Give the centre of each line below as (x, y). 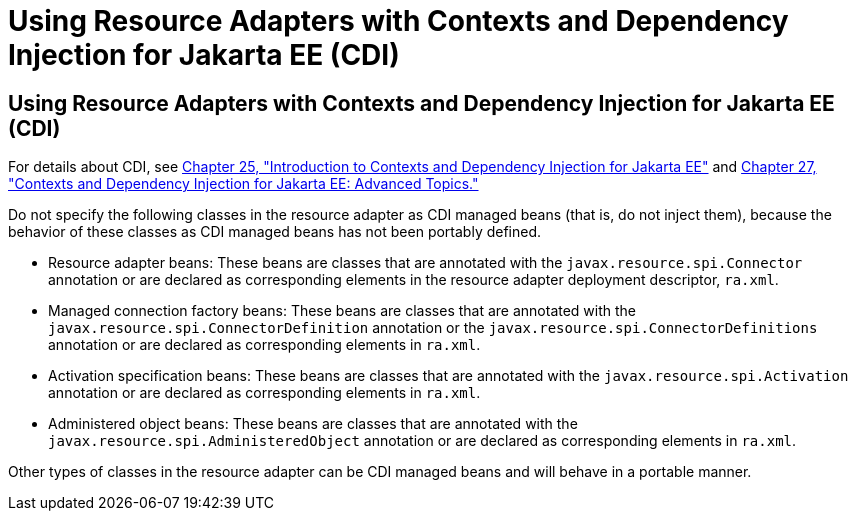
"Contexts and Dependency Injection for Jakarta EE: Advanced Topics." (243, 184)
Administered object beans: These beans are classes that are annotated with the (313, 424)
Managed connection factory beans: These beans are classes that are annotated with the (342, 311)
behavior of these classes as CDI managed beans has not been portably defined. (275, 232)
